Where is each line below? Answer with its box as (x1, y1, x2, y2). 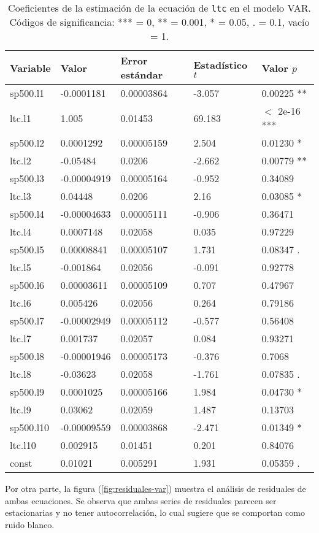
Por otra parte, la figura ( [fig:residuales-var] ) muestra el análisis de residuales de (5, 482, 306, 494)
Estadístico (193, 57, 248, 72)
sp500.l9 (10, 385, 45, 399)
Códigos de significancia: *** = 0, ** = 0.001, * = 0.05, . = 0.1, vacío (9, 15, 310, 29)
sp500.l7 (10, 313, 45, 328)
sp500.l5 (10, 242, 45, 256)
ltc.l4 (10, 224, 31, 239)
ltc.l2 (10, 153, 31, 167)
